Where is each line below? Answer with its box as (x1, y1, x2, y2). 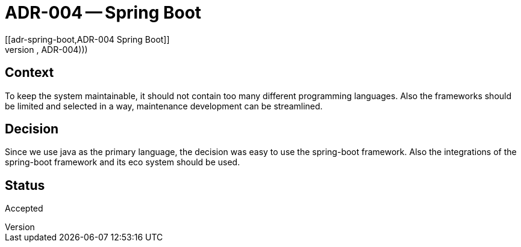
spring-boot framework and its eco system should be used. (5, 157, 240, 168)
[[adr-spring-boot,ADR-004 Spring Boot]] (5, 34, 170, 44)
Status (5, 177, 45, 193)
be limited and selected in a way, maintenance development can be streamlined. (5, 100, 323, 111)
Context (5, 65, 54, 81)
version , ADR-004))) (5, 44, 88, 55)
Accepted (5, 203, 43, 214)
